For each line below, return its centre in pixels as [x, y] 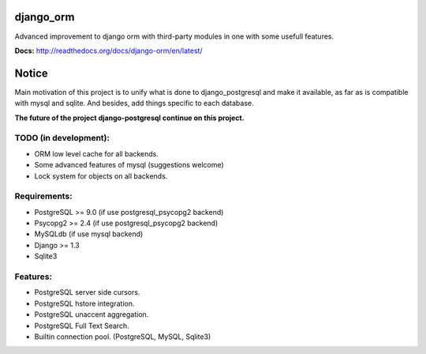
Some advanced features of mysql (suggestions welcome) [129, 165]
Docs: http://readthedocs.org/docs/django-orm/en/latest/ [108, 51]
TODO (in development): [62, 138]
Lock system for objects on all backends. [101, 176]
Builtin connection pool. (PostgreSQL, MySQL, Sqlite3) [123, 337]
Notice [32, 73]
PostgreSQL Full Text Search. [82, 326]
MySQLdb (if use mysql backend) [89, 234]
